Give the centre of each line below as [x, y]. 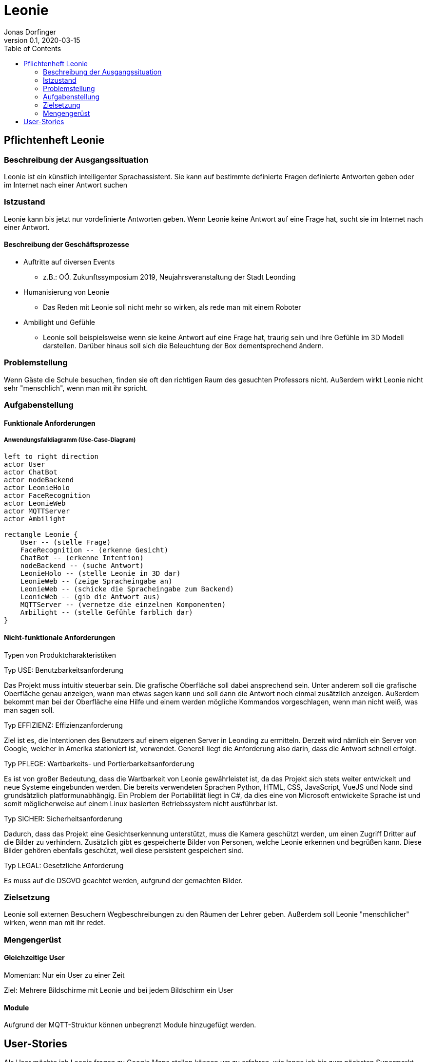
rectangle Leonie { [41, 535]
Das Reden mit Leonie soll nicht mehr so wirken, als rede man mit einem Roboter [172, 307]
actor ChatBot [31, 472]
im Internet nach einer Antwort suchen [66, 185]
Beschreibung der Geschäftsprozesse [67, 245]
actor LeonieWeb [35, 503]
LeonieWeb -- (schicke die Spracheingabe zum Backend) [127, 589]
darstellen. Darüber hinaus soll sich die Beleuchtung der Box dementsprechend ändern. [184, 345]
